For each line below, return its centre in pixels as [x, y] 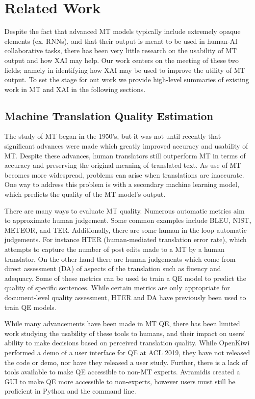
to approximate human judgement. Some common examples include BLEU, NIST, [128, 220]
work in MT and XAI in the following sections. [75, 89]
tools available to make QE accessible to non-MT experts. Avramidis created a [122, 372]
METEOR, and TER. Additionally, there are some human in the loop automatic [126, 230]
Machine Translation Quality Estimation [109, 115]
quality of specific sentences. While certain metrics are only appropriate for [117, 288]
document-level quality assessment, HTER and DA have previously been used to [125, 297]
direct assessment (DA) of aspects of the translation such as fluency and [113, 268]
